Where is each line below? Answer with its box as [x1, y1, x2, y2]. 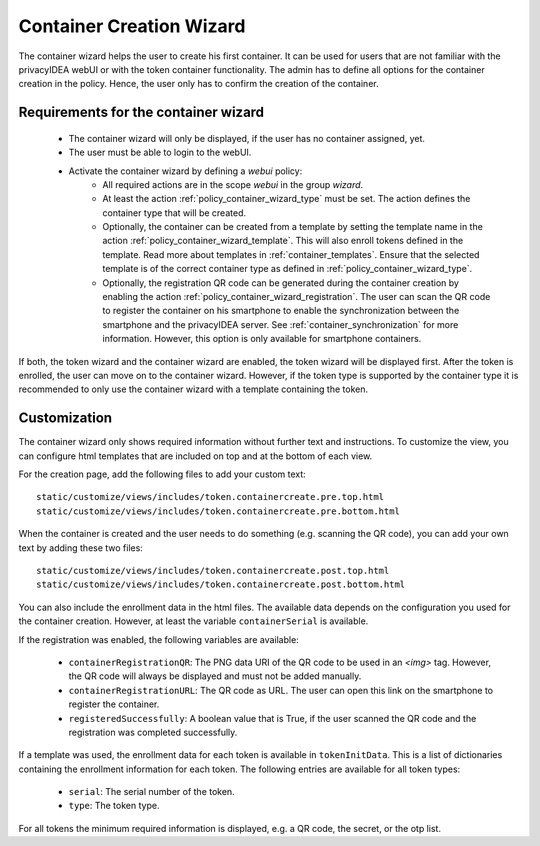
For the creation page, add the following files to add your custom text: [18, 468, 307, 480]
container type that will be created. [102, 206, 247, 219]
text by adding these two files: [18, 541, 144, 554]
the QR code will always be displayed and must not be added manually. [68, 670, 362, 682]
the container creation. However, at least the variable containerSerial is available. [18, 615, 369, 627]
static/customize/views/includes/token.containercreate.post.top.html [36, 565, 390, 577]
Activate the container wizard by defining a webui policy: [68, 165, 303, 177]
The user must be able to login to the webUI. [68, 146, 252, 159]
